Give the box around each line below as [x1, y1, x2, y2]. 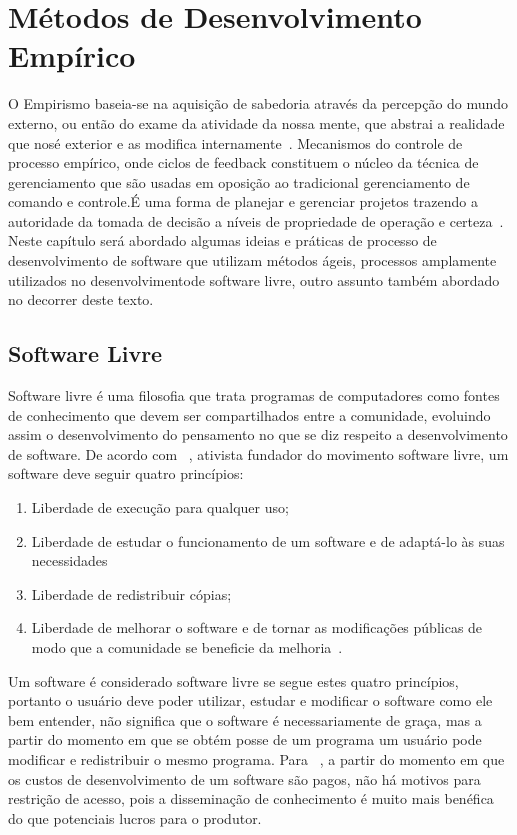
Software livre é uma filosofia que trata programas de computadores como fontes [8, 385, 500, 406]
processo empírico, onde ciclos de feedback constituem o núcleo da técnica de [8, 152, 479, 173]
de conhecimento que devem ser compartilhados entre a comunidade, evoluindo [8, 404, 491, 425]
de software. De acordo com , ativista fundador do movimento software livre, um [8, 443, 509, 464]
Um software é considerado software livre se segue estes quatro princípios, [8, 670, 459, 691]
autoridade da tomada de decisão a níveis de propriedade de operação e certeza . [8, 210, 504, 231]
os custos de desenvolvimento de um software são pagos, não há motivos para [8, 768, 481, 789]
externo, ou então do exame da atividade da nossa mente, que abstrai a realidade [8, 112, 505, 133]
